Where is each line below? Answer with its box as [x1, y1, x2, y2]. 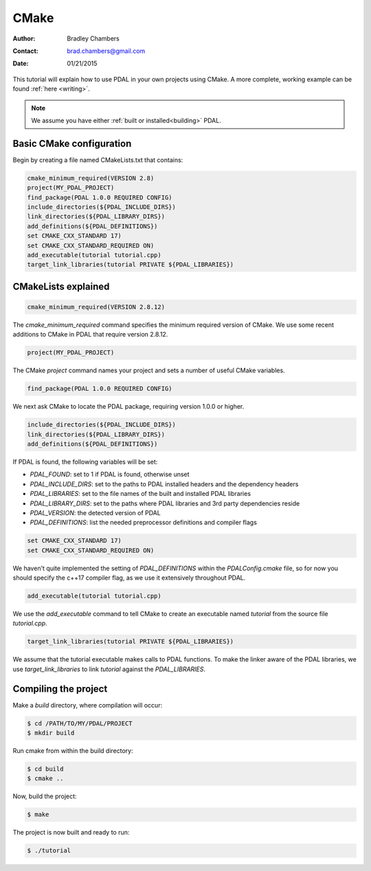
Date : [12, 59, 29, 68]
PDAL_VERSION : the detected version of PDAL [30, 508, 161, 517]
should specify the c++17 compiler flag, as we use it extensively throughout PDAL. [12, 574, 246, 582]
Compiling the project [12, 683, 108, 694]
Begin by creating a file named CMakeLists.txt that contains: [12, 155, 183, 164]
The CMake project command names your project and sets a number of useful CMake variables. [12, 366, 285, 374]
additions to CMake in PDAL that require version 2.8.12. [12, 330, 168, 339]
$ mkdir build [27, 729, 75, 737]
